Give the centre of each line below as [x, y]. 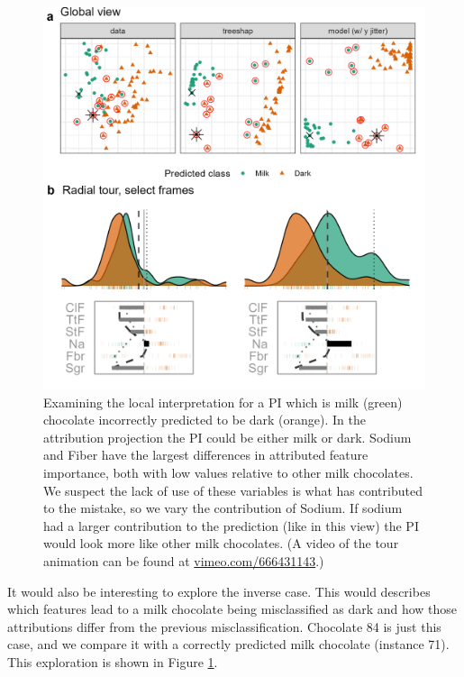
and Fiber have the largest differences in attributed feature [206, 455]
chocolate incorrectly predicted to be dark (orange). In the [205, 420]
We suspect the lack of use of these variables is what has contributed [233, 490]
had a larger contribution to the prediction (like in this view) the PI [231, 525]
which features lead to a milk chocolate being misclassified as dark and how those [232, 609]
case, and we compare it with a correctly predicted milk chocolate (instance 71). [228, 644]
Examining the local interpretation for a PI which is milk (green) [223, 402]
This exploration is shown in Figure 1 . [113, 661]
